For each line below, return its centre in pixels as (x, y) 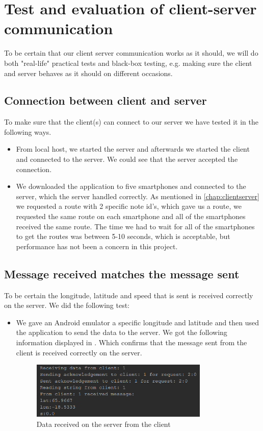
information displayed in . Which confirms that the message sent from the (131, 342)
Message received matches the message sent (122, 273)
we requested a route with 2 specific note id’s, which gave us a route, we (129, 206)
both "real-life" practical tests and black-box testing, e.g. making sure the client (128, 63)
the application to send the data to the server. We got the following (122, 332)
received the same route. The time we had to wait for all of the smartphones (135, 226)
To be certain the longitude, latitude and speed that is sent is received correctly (129, 295)
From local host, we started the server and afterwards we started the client (133, 149)
